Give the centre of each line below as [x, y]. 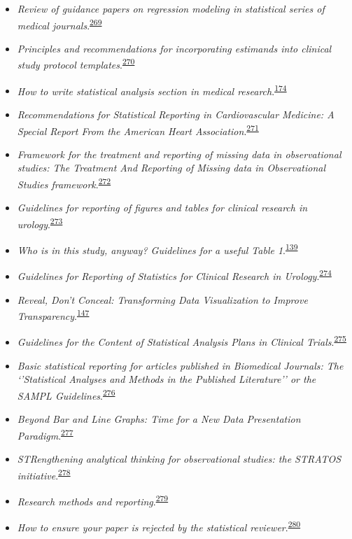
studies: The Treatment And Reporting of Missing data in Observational [171, 168]
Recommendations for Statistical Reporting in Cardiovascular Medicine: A [176, 114]
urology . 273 [40, 223]
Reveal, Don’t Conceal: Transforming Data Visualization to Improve [162, 299]
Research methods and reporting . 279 [93, 500]
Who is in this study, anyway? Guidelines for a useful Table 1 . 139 [157, 249]
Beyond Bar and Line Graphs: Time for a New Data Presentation [159, 419]
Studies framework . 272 [64, 183]
